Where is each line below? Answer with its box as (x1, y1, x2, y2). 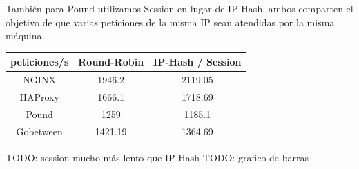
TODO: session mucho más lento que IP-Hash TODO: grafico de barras (6, 150, 309, 164)
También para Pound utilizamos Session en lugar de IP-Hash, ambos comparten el (6, 1, 353, 15)
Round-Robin (78, 54, 144, 69)
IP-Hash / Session (153, 54, 242, 69)
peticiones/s (10, 54, 69, 69)
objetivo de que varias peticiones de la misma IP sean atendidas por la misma (6, 14, 335, 29)
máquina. (6, 28, 45, 43)
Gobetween (16, 123, 63, 138)
